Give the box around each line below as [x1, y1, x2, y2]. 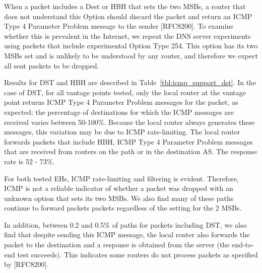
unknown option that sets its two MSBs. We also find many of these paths [4, 192, 234, 203]
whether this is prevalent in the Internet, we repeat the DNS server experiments [4, 30, 251, 41]
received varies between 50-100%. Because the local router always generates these [4, 116, 255, 127]
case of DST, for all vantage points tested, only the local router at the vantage [4, 87, 246, 97]
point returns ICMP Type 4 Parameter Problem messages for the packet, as [4, 97, 238, 107]
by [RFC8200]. [4, 259, 49, 269]
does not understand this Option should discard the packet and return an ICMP [4, 11, 252, 21]
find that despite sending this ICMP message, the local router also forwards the [4, 229, 250, 240]
